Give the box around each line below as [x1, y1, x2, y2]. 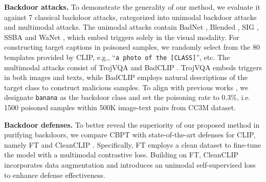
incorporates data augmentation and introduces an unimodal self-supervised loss [4, 159, 256, 170]
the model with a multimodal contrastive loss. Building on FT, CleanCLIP [4, 149, 238, 160]
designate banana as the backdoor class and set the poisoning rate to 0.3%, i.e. [4, 92, 251, 103]
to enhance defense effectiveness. [4, 169, 105, 180]
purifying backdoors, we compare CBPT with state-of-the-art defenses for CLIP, [4, 129, 256, 140]
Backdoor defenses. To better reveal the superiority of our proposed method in [4, 119, 260, 130]
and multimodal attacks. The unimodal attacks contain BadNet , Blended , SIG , [4, 22, 259, 32]
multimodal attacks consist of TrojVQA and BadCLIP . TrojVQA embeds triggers [4, 62, 262, 72]
